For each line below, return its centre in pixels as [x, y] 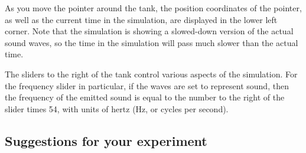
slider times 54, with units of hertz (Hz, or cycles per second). [117, 108]
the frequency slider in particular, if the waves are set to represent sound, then [147, 85]
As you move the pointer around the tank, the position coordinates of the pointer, [153, 8]
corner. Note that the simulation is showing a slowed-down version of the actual [149, 31]
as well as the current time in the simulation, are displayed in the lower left [141, 19]
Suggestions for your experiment [106, 140]
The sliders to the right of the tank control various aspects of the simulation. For [151, 74]
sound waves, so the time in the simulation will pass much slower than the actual [152, 42]
